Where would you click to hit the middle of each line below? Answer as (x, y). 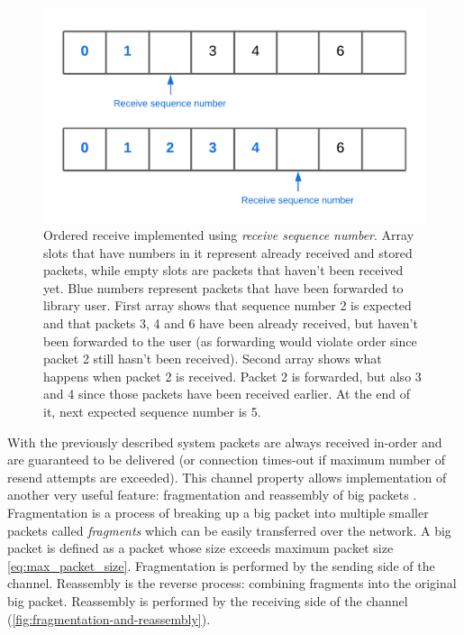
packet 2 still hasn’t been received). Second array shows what (213, 359)
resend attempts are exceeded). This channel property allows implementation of (227, 477)
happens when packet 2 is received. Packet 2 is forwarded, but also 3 (232, 376)
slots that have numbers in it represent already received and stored (228, 252)
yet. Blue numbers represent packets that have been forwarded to (223, 287)
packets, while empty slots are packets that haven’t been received (223, 270)
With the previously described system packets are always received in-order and (225, 442)
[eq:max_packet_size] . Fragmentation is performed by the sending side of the (221, 565)
